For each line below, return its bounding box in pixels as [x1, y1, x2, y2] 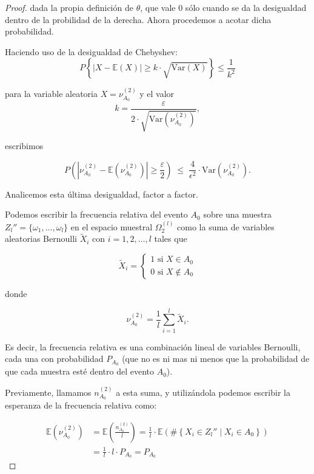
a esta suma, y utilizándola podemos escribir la [116, 386, 290, 398]
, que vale [140, 1, 176, 13]
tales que [154, 232, 187, 245]
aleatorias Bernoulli [5, 232, 77, 245]
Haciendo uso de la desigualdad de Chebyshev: [5, 45, 178, 58]
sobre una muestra [203, 208, 272, 221]
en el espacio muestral [70, 220, 153, 233]
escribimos [5, 139, 44, 152]
